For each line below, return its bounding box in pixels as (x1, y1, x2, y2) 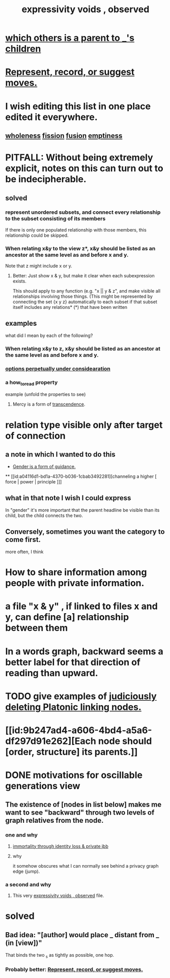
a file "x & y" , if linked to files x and (5, 600, 158, 612)
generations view (5, 780, 80, 792)
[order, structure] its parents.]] (5, 746, 138, 758)
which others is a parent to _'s (5, 32, 135, 44)
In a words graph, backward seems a (5, 645, 164, 657)
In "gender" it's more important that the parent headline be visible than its (5, 507, 160, 513)
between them (5, 622, 68, 634)
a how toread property (5, 379, 58, 387)
